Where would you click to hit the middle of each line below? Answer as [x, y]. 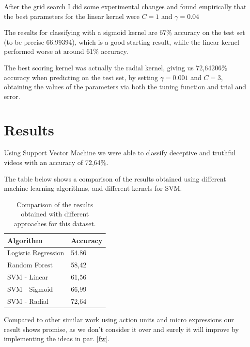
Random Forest [30, 265]
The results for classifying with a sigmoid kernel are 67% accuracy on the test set [125, 32]
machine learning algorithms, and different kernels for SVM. [93, 188]
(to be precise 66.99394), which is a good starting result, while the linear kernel [122, 41]
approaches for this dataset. [55, 223]
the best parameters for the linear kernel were [72, 16]
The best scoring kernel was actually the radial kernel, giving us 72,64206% [116, 67]
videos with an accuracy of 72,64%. [56, 162]
